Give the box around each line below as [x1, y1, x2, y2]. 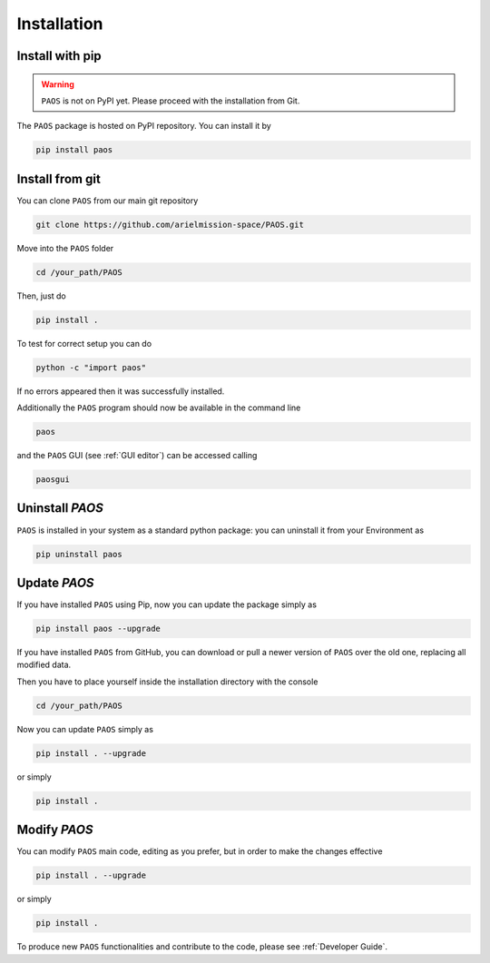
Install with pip [16, 48, 102, 64]
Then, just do [16, 290, 67, 301]
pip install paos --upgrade [35, 624, 161, 634]
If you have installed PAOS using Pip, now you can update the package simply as [16, 599, 318, 610]
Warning [41, 78, 74, 90]
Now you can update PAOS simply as [16, 723, 154, 734]
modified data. [16, 659, 72, 671]
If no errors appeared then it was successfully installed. [16, 386, 225, 397]
